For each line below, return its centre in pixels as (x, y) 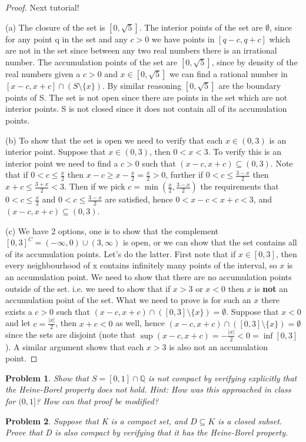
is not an (271, 288)
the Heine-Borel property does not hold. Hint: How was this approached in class (148, 389)
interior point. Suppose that (56, 152)
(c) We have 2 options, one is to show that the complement (112, 230)
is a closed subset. (250, 421)
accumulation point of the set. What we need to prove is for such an (128, 300)
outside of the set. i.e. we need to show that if (88, 288)
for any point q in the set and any (66, 39)
